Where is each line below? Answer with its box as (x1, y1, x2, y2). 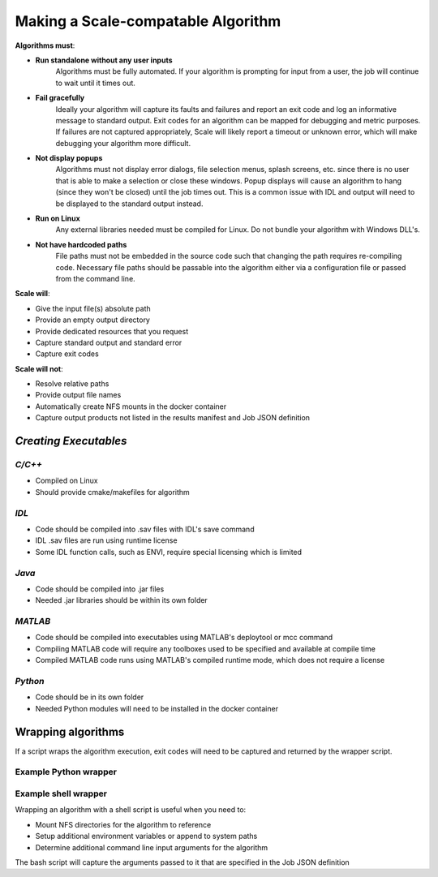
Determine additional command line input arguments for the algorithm (35, 842, 268, 852)
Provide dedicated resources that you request (35, 326, 189, 336)
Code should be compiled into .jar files (35, 584, 165, 594)
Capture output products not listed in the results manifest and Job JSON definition (35, 413, 311, 423)
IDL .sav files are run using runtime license (35, 535, 178, 545)
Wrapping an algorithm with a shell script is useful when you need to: (15, 805, 247, 815)
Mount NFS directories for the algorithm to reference (35, 819, 212, 829)
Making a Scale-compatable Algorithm (15, 12, 281, 30)
